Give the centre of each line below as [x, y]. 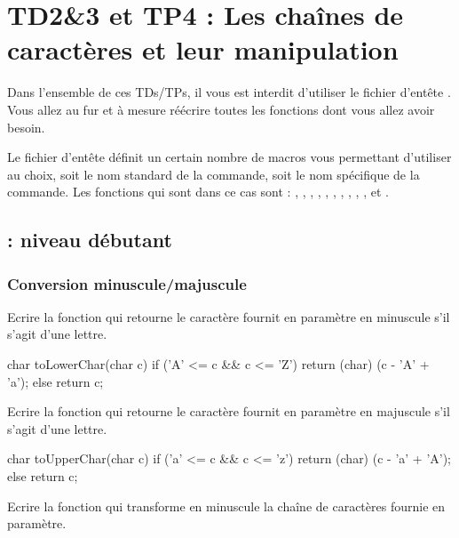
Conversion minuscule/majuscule [127, 283]
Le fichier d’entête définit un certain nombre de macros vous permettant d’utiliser [229, 157]
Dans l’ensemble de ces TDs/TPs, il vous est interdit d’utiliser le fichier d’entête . [229, 92]
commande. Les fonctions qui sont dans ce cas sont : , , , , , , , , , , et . [198, 192]
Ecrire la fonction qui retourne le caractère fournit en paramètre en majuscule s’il [229, 411]
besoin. [26, 127]
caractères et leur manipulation [203, 49]
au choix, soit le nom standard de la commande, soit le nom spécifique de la [214, 174]
